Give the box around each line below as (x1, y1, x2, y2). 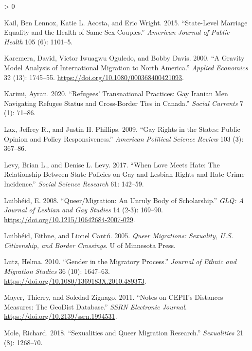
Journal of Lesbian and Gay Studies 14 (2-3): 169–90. (4, 205, 163, 215)
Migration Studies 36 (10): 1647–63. (4, 266, 110, 276)
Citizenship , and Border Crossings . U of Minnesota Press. (4, 240, 176, 250)
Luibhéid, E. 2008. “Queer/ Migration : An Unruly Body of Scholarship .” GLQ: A (4, 195, 244, 205)
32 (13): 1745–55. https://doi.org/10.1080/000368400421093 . (4, 72, 184, 82)
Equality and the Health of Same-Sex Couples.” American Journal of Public (4, 27, 230, 37)
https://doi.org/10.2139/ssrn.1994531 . (4, 311, 117, 321)
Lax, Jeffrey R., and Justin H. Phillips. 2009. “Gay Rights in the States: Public (4, 124, 240, 134)
